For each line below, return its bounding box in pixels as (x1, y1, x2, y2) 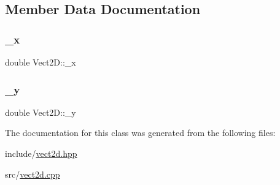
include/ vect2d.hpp (5, 147, 77, 159)
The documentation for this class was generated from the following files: (5, 126, 276, 139)
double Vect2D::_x (5, 56, 76, 68)
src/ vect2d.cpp (5, 167, 60, 180)
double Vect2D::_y (5, 105, 76, 118)
